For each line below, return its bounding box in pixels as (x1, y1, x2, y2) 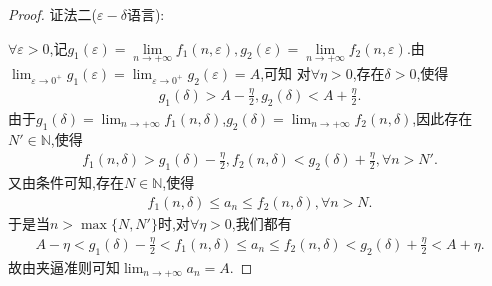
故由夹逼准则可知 (8, 256, 120, 277)
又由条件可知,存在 (8, 172, 124, 193)
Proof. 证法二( (8, 4, 98, 24)
